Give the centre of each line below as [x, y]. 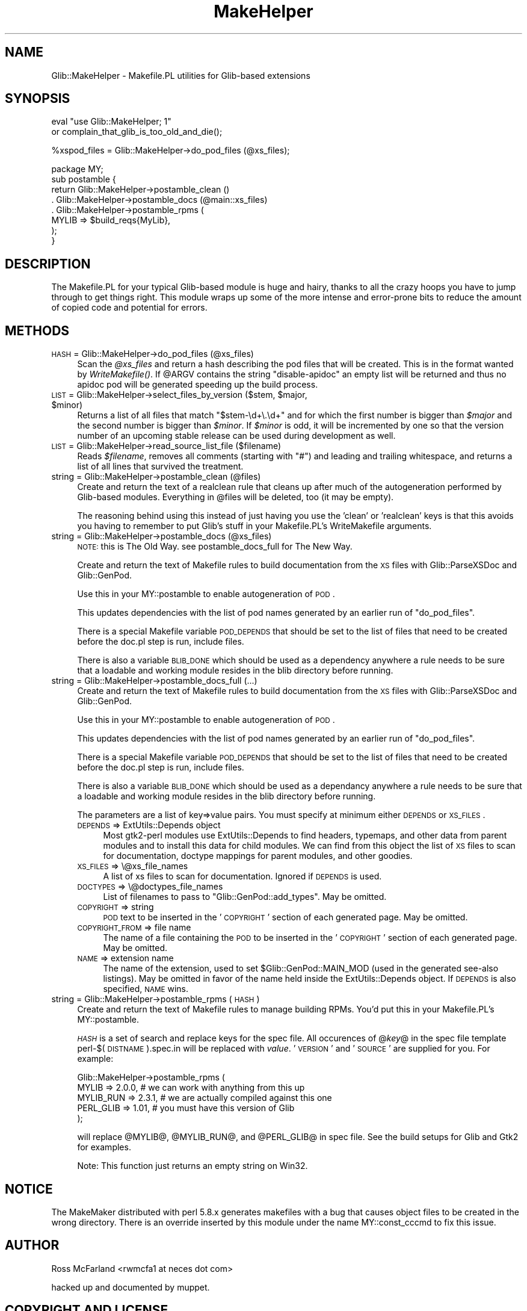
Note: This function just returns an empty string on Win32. [193, 1166]
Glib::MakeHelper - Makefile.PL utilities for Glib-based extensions [181, 75]
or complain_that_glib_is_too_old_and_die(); [137, 132]
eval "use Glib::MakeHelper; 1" [111, 122]
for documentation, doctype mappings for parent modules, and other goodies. [258, 856]
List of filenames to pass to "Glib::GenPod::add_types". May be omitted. [245, 897]
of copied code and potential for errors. [129, 308]
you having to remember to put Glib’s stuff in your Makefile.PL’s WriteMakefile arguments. [254, 526]
